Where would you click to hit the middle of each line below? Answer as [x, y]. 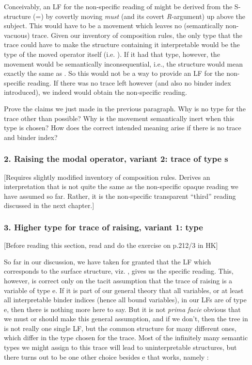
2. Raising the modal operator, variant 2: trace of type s [116, 159]
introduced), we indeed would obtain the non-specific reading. [95, 92]
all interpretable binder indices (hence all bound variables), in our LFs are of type [125, 300]
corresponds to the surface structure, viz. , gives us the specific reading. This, [119, 271]
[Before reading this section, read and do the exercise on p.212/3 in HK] [111, 245]
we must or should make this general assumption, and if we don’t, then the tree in [126, 319]
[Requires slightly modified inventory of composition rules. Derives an [107, 177]
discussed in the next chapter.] [49, 205]
